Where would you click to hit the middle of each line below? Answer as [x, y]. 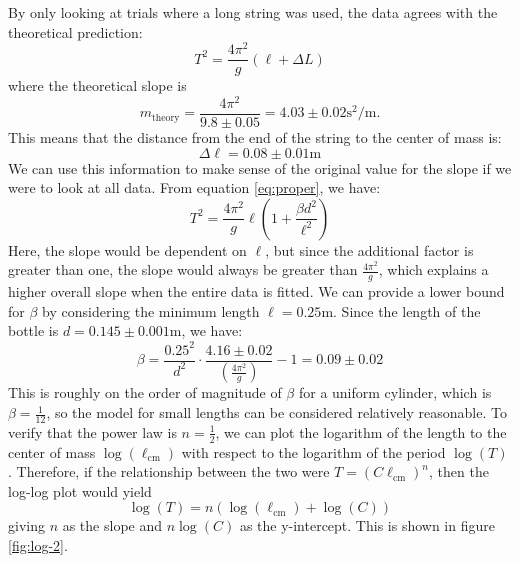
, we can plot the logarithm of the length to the [361, 431]
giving [26, 525]
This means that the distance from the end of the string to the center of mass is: [255, 137]
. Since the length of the [407, 310]
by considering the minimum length [151, 310]
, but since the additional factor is [369, 249]
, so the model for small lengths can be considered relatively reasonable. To [276, 412]
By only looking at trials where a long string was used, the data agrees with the [253, 12]
